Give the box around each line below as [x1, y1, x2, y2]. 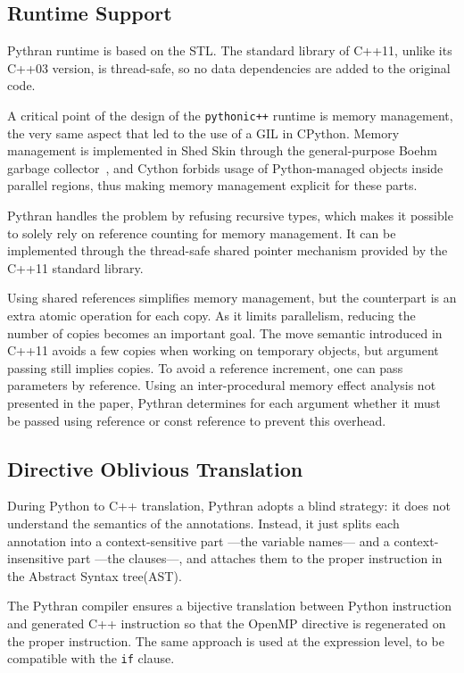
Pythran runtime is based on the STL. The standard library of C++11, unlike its [7, 41, 452, 60]
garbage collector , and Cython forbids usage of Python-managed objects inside [7, 158, 443, 177]
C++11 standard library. [7, 258, 144, 277]
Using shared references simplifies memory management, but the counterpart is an [7, 288, 457, 307]
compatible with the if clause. [7, 649, 175, 668]
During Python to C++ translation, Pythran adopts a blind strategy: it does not [7, 496, 451, 515]
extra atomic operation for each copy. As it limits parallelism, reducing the [7, 305, 416, 324]
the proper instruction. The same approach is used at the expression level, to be [7, 631, 444, 650]
